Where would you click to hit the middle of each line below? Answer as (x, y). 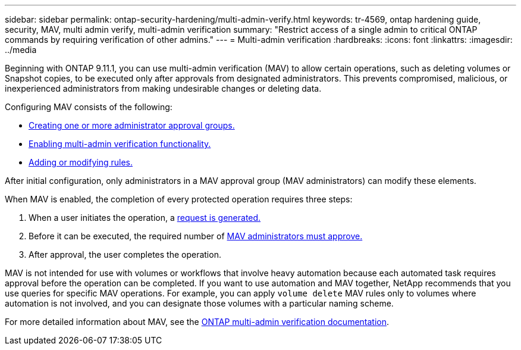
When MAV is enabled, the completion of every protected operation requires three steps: (179, 199)
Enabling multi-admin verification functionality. (120, 144)
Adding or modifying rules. (81, 162)
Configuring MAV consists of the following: (89, 107)
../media (21, 50)
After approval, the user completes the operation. (125, 254)
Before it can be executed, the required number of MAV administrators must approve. (196, 236)
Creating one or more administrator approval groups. (132, 125)
